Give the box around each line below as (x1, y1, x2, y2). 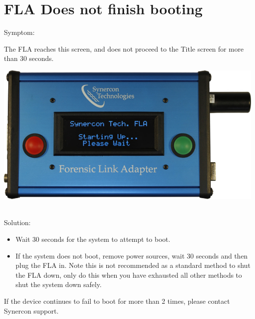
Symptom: (4, 27, 35, 37)
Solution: (4, 217, 31, 228)
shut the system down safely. (15, 279, 102, 290)
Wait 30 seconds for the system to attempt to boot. (15, 234, 171, 244)
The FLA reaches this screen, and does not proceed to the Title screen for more (4, 43, 244, 54)
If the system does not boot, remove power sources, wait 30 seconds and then (15, 250, 248, 261)
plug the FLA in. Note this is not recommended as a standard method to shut (15, 260, 251, 270)
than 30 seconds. (4, 53, 54, 63)
